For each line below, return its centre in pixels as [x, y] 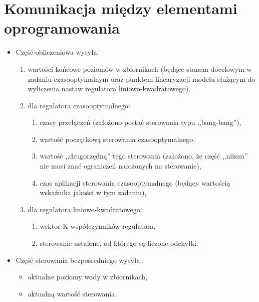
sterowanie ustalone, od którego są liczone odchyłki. [119, 243]
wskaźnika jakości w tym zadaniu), [93, 192]
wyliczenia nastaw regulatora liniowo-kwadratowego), [109, 89]
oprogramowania [62, 28]
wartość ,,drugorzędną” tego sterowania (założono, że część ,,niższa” [144, 156]
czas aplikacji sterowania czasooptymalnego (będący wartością [135, 182]
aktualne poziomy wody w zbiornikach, [88, 277]
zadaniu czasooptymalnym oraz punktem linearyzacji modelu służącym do [142, 79]
